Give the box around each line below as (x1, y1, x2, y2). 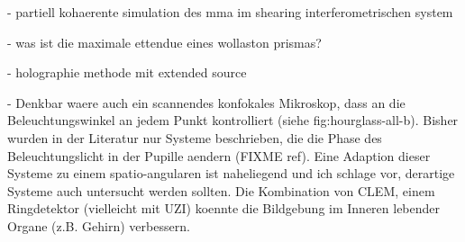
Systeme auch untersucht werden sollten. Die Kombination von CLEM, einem (7, 181, 435, 200)
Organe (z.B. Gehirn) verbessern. (7, 216, 190, 235)
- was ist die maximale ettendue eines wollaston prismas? (7, 32, 322, 51)
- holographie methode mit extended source (7, 63, 247, 82)
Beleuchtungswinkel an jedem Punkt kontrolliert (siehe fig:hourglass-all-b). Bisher (7, 111, 459, 130)
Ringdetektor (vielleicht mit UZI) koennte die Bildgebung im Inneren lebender (7, 199, 441, 218)
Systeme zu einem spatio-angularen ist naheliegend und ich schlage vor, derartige (7, 164, 455, 183)
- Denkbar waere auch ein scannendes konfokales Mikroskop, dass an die (7, 93, 406, 112)
